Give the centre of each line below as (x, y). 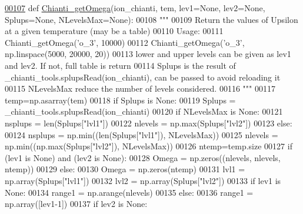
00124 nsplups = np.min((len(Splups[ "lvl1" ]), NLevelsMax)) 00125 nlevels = (141, 134)
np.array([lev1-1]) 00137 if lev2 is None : (76, 204)
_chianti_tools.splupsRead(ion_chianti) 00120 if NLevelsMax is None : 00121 (144, 111)
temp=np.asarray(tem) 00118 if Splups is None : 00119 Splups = (120, 100)
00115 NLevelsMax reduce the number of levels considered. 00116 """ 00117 (140, 88)
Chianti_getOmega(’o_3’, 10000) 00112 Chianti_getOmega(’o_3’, (125, 42)
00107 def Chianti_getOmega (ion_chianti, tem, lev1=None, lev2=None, (135, 8)
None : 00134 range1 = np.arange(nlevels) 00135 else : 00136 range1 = (129, 192)
